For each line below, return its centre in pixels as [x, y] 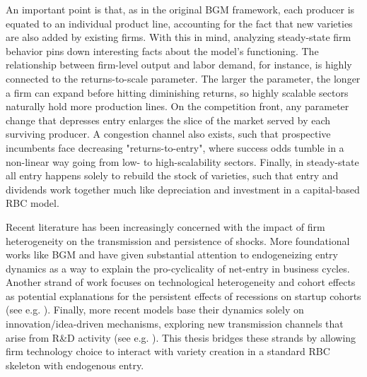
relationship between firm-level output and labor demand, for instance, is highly [179, 65]
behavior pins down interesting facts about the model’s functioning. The [162, 50]
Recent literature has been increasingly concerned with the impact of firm [165, 226]
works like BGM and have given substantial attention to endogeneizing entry [172, 255]
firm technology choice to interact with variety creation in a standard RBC [168, 351]
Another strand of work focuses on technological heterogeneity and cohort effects [181, 282]
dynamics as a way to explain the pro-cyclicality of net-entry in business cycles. [178, 268]
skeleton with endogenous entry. [75, 365]
